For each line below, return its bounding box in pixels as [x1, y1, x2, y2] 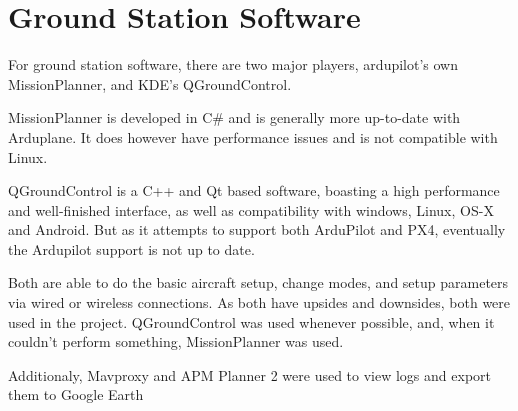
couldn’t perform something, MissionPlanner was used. [8, 331, 344, 352]
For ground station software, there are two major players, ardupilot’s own [8, 54, 459, 75]
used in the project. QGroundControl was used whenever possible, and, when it [8, 311, 495, 332]
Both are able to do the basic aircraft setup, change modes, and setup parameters [8, 272, 509, 293]
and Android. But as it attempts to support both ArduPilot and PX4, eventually [8, 219, 506, 240]
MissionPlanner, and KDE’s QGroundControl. [8, 73, 292, 94]
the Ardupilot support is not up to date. [8, 238, 255, 259]
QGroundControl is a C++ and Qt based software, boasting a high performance [8, 180, 500, 201]
